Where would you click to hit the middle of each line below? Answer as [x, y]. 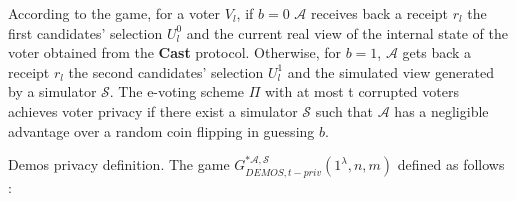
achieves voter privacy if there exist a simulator [153, 110]
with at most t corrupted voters [361, 91]
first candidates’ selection [85, 32]
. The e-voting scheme [177, 91]
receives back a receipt [380, 13]
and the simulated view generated [391, 71]
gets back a [437, 52]
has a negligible [441, 110]
